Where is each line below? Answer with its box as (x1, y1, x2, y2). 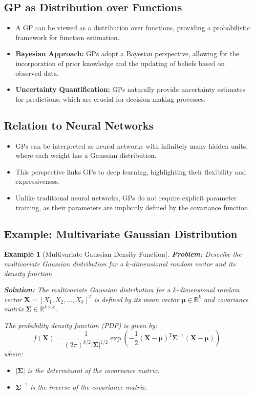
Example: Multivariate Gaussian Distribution (4, 226, 237, 241)
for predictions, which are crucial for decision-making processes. (15, 93, 206, 104)
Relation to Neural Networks (4, 117, 154, 132)
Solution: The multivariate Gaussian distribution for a (4, 285, 170, 295)
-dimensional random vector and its (129, 258, 235, 268)
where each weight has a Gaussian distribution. (15, 150, 157, 160)
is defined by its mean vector (94, 294, 179, 304)
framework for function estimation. (15, 32, 120, 42)
